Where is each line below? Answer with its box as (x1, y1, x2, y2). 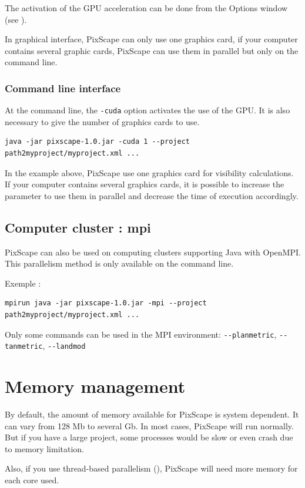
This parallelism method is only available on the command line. (5, 257, 234, 270)
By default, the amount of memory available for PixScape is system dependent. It (5, 408, 299, 420)
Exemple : (5, 277, 41, 289)
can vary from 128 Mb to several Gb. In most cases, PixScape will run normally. (5, 419, 294, 432)
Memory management (5, 374, 186, 398)
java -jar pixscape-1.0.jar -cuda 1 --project (5, 137, 190, 146)
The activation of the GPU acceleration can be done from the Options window (5, 2, 288, 14)
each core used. (5, 473, 59, 486)
